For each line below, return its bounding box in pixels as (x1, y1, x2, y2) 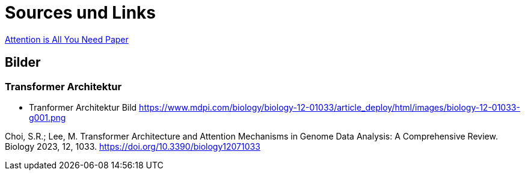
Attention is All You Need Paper (5, 34, 129, 45)
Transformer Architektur (5, 80, 122, 93)
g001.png (29, 112, 66, 123)
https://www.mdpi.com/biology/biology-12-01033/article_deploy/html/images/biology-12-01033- (139, 102, 520, 112)
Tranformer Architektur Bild (29, 102, 137, 112)
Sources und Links (5, 2, 156, 23)
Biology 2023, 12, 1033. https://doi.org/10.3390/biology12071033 (5, 141, 260, 152)
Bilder (5, 55, 41, 70)
